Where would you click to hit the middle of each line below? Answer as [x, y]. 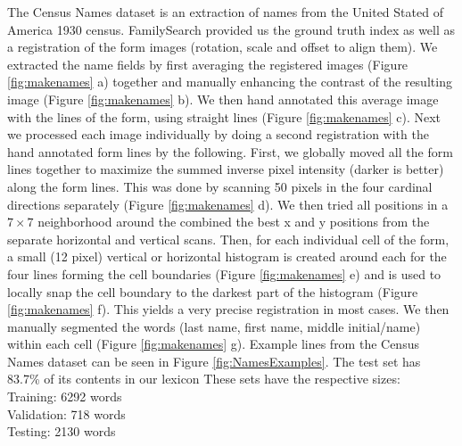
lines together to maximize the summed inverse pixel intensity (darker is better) [226, 169]
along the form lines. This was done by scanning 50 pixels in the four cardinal [220, 186]
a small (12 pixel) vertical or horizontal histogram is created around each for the [227, 256]
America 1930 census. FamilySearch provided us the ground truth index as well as [231, 29]
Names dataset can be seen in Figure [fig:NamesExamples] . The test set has [214, 361]
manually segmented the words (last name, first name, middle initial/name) [214, 326]
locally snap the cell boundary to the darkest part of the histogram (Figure [213, 291]
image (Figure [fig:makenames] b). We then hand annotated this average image [223, 99]
